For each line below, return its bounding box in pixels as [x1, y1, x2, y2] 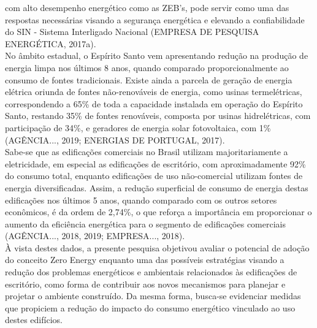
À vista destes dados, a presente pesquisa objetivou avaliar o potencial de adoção [5, 241, 310, 254]
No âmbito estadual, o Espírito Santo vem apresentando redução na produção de [5, 49, 308, 62]
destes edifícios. [5, 313, 63, 326]
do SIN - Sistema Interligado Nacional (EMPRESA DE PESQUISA [5, 25, 259, 38]
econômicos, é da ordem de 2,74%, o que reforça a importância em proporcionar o [5, 205, 312, 218]
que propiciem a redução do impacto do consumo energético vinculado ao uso [5, 301, 296, 314]
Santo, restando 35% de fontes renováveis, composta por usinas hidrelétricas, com [5, 109, 311, 122]
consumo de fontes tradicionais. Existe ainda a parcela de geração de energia [5, 73, 292, 86]
